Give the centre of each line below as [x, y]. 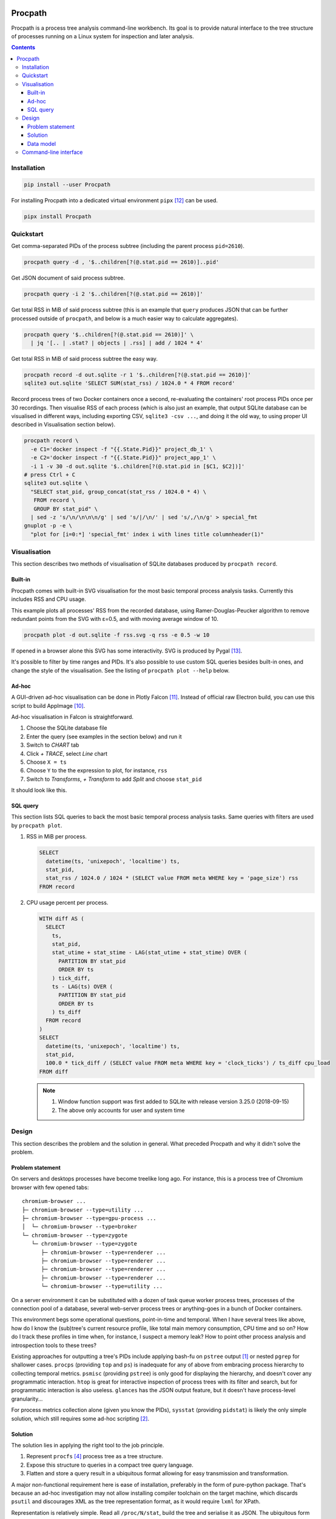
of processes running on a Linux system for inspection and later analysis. [102, 36]
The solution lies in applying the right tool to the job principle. [88, 1445]
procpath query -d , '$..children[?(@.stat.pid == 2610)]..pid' [122, 262]
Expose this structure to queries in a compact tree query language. [110, 1465]
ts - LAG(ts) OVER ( [82, 986]
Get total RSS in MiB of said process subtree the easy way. [84, 358]
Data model [42, 143]
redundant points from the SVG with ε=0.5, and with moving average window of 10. [115, 619]
